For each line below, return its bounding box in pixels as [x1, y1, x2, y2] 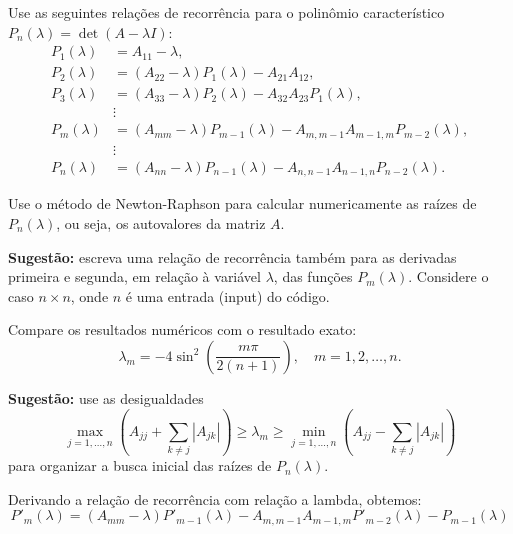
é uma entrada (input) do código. [125, 285, 330, 306]
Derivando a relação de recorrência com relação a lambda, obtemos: [8, 488, 422, 509]
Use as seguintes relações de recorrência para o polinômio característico [8, 2, 445, 22]
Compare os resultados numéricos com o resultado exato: [8, 319, 357, 340]
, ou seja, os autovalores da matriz [56, 212, 266, 233]
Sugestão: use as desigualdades [8, 387, 204, 408]
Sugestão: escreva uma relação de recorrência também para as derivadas [8, 246, 457, 267]
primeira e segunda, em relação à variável [8, 266, 261, 287]
